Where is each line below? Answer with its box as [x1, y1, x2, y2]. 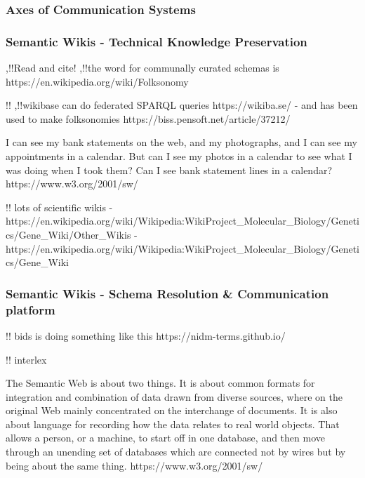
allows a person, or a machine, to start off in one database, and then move [6, 430, 325, 445]
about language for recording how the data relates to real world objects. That [6, 416, 340, 431]
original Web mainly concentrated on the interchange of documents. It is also [6, 403, 338, 418]
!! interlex [6, 352, 47, 366]
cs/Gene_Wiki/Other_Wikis [6, 227, 131, 241]
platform [6, 300, 55, 318]
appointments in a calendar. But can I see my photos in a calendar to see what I [6, 149, 352, 164]
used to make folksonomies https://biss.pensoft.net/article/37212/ [6, 111, 291, 126]
